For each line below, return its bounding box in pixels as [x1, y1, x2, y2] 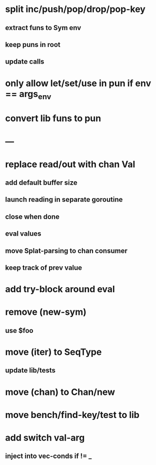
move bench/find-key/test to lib [5, 409, 140, 420]
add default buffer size [5, 179, 77, 187]
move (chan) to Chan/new [5, 386, 115, 397]
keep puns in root [5, 40, 61, 49]
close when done [5, 212, 60, 221]
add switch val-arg [5, 432, 85, 443]
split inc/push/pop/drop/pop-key [5, 4, 146, 15]
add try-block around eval [5, 284, 115, 295]
